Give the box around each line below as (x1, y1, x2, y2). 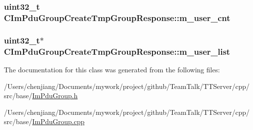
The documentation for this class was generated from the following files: (4, 64, 220, 74)
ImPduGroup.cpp (32, 116, 85, 127)
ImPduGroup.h (32, 90, 78, 101)
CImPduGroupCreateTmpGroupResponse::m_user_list (4, 45, 230, 57)
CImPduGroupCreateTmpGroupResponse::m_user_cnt (4, 11, 230, 23)
